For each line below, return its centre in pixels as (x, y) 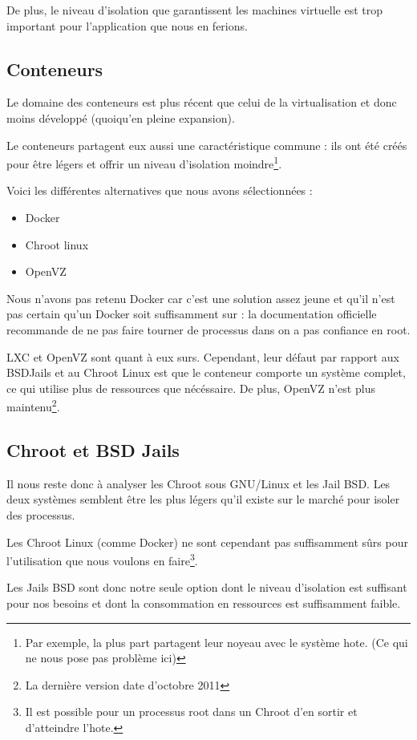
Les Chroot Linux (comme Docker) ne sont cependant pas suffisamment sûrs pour (207, 542)
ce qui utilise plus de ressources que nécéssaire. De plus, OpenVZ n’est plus (191, 388)
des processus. (41, 515)
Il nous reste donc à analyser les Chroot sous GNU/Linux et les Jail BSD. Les (198, 483)
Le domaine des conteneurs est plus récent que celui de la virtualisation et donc (202, 102)
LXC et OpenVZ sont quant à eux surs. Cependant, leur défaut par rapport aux (203, 356)
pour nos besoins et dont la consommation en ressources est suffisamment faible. (204, 603)
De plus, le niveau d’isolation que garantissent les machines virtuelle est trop (195, 10)
